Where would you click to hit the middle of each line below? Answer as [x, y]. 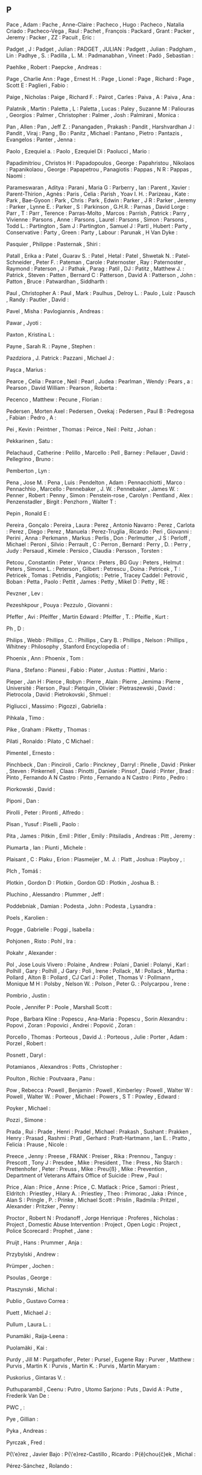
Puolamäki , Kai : [27, 1348]
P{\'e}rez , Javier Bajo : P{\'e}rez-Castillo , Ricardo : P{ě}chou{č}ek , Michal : [101, 1454]
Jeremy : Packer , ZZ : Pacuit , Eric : [51, 37]
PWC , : [16, 1407]
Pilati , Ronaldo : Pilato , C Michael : [50, 741]
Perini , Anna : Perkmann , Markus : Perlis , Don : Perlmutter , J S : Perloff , [99, 538]
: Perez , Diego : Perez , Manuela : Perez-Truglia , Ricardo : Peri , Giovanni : [99, 531]
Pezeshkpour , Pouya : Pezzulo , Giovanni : [59, 605]
